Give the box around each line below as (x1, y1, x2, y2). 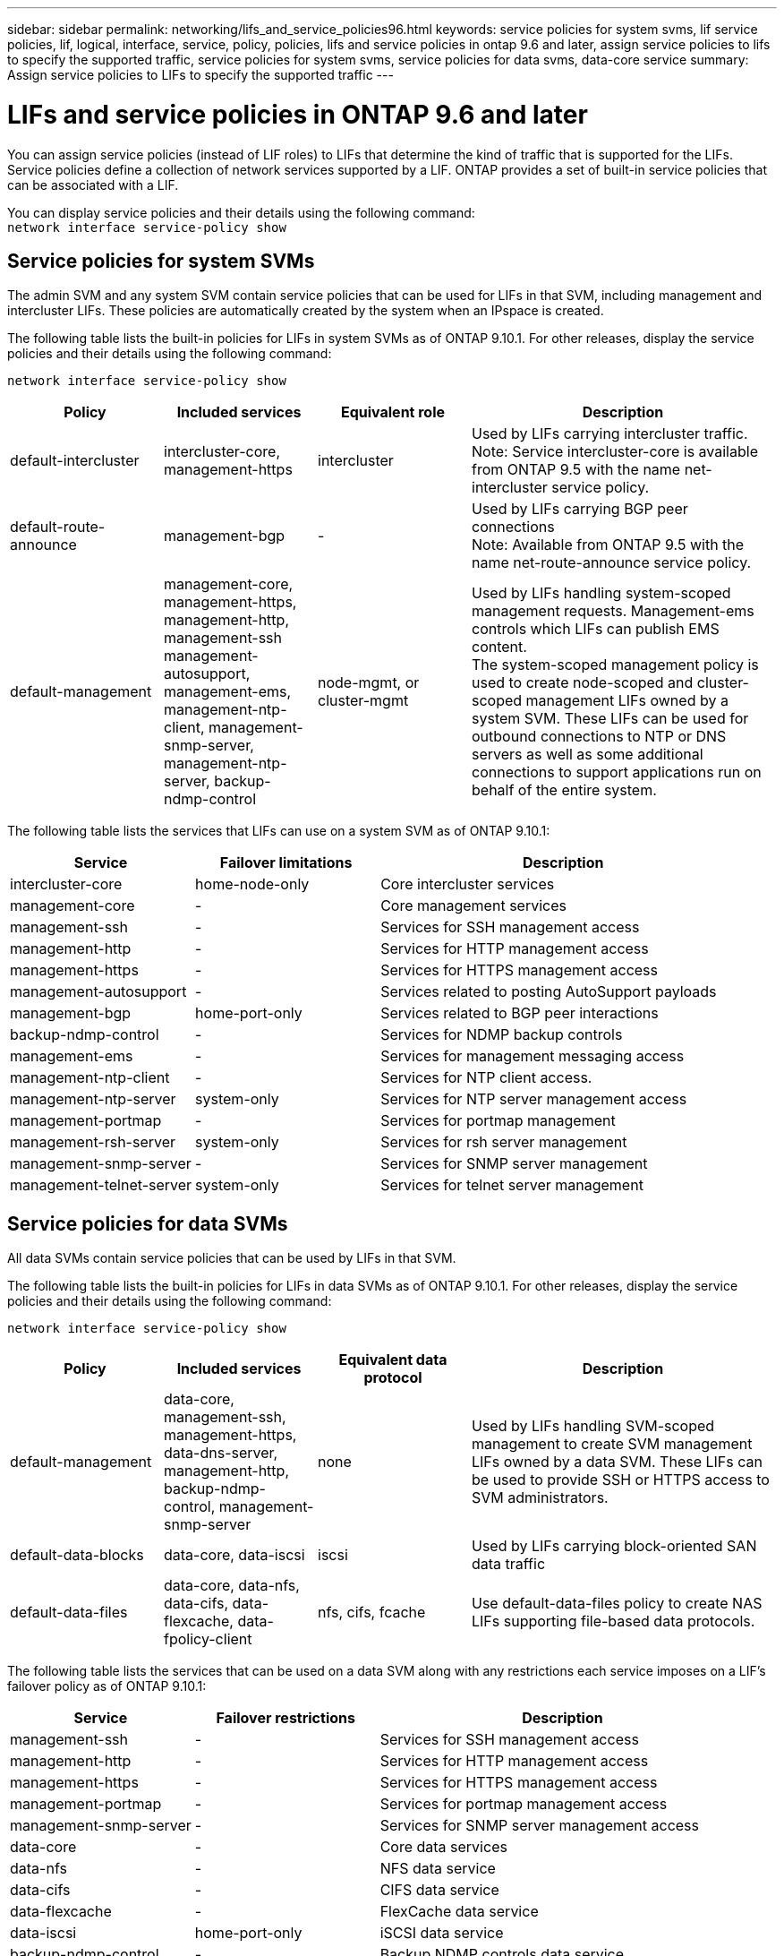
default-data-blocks (10, 1546, 144, 1565)
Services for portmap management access (379, 1795, 668, 1814)
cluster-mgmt (318, 691, 409, 710)
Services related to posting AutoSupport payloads (380, 982, 717, 1001)
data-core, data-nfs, (164, 1576, 300, 1595)
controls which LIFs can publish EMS (472, 620, 720, 639)
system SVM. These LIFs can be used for (472, 709, 749, 728)
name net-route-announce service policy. (472, 553, 752, 572)
